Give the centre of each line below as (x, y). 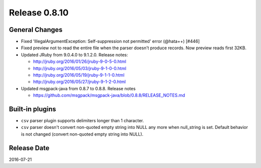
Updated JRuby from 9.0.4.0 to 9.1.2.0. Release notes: (74, 55)
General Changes (36, 30)
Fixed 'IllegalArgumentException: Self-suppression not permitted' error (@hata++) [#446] (110, 42)
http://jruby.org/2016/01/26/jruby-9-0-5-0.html (80, 62)
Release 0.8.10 (39, 13)
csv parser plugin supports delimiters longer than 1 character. (82, 121)
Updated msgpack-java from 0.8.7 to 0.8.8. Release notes (78, 88)
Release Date (29, 148)
